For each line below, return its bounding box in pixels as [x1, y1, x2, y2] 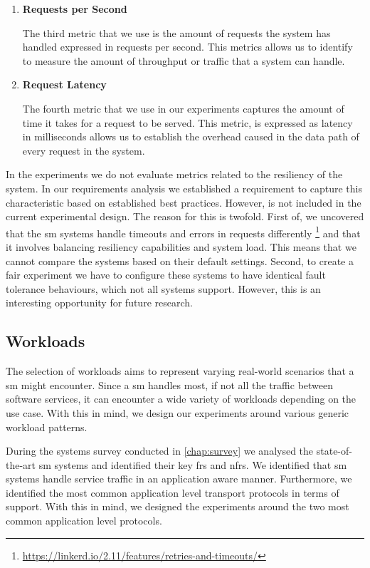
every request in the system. [22, 143, 145, 158]
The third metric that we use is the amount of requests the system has [22, 25, 331, 40]
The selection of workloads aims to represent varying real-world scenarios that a [6, 363, 354, 378]
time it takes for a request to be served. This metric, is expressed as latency [22, 115, 353, 130]
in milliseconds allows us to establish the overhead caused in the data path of [22, 129, 359, 144]
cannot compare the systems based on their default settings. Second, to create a [6, 253, 354, 268]
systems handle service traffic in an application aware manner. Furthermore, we [6, 471, 352, 486]
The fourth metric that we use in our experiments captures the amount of [22, 100, 344, 115]
